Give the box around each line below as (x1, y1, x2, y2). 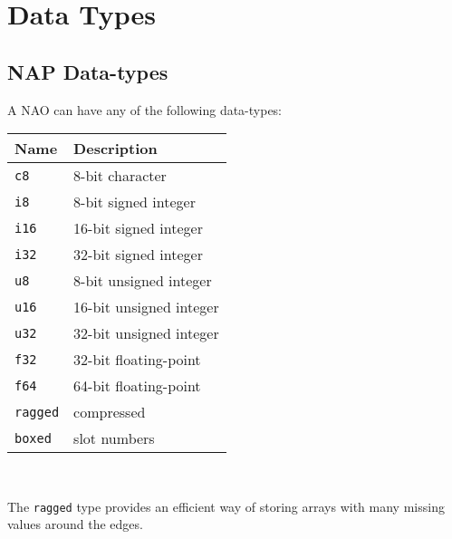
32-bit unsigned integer (73, 322, 219, 344)
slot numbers (73, 428, 155, 449)
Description (73, 138, 158, 159)
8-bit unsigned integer (73, 270, 212, 292)
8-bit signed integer (73, 191, 196, 213)
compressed (73, 401, 146, 423)
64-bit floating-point (73, 375, 201, 397)
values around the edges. (7, 515, 143, 534)
